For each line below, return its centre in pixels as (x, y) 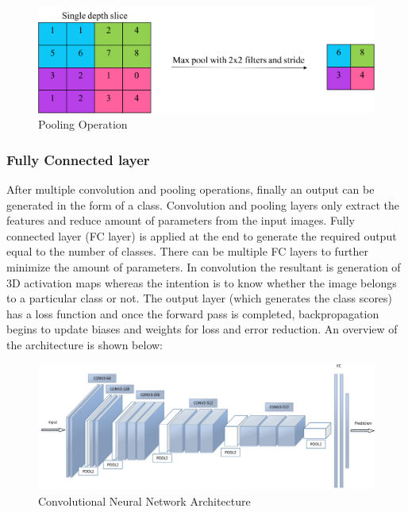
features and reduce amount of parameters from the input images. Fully (181, 220)
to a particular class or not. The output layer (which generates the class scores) (200, 298)
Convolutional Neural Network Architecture (144, 500)
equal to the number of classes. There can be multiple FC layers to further (188, 251)
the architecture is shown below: (85, 345)
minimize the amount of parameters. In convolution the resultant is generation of (204, 267)
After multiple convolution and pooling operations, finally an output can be (191, 189)
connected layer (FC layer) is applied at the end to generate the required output (202, 235)
